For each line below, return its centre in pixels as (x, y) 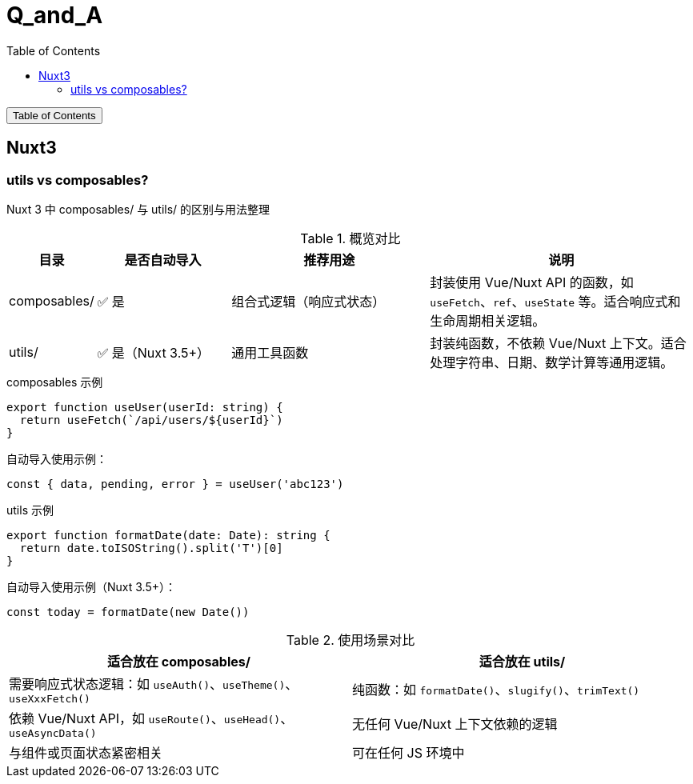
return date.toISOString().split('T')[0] (151, 548)
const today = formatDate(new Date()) (128, 612)
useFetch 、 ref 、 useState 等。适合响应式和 (555, 301)
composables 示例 (55, 382)
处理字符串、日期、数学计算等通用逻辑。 (552, 362)
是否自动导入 (163, 260)
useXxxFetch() (50, 698)
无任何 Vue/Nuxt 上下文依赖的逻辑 (455, 724)
